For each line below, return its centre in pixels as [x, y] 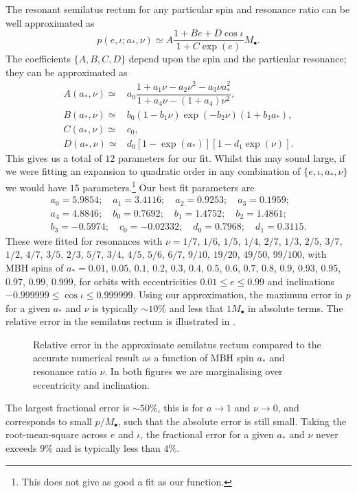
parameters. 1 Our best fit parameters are [169, 186]
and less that [196, 308]
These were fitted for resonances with [84, 240]
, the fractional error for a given [207, 434]
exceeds [21, 448]
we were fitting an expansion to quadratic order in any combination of [153, 171]
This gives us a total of [54, 157]
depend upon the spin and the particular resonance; [238, 59]
